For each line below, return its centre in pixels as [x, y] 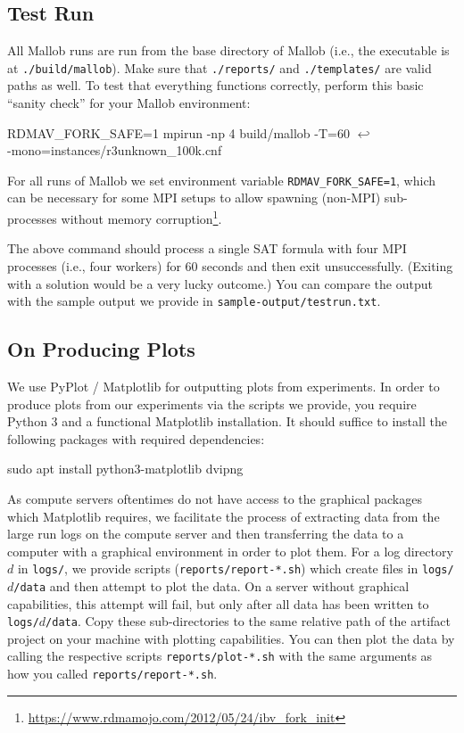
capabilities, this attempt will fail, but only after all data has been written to [218, 603]
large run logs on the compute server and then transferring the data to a [206, 534]
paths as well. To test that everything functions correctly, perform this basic [215, 85]
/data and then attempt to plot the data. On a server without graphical [211, 585]
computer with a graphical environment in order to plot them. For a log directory [230, 551]
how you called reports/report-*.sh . [112, 674]
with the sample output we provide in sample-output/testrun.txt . [194, 301]
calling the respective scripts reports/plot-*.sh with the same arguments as [220, 656]
